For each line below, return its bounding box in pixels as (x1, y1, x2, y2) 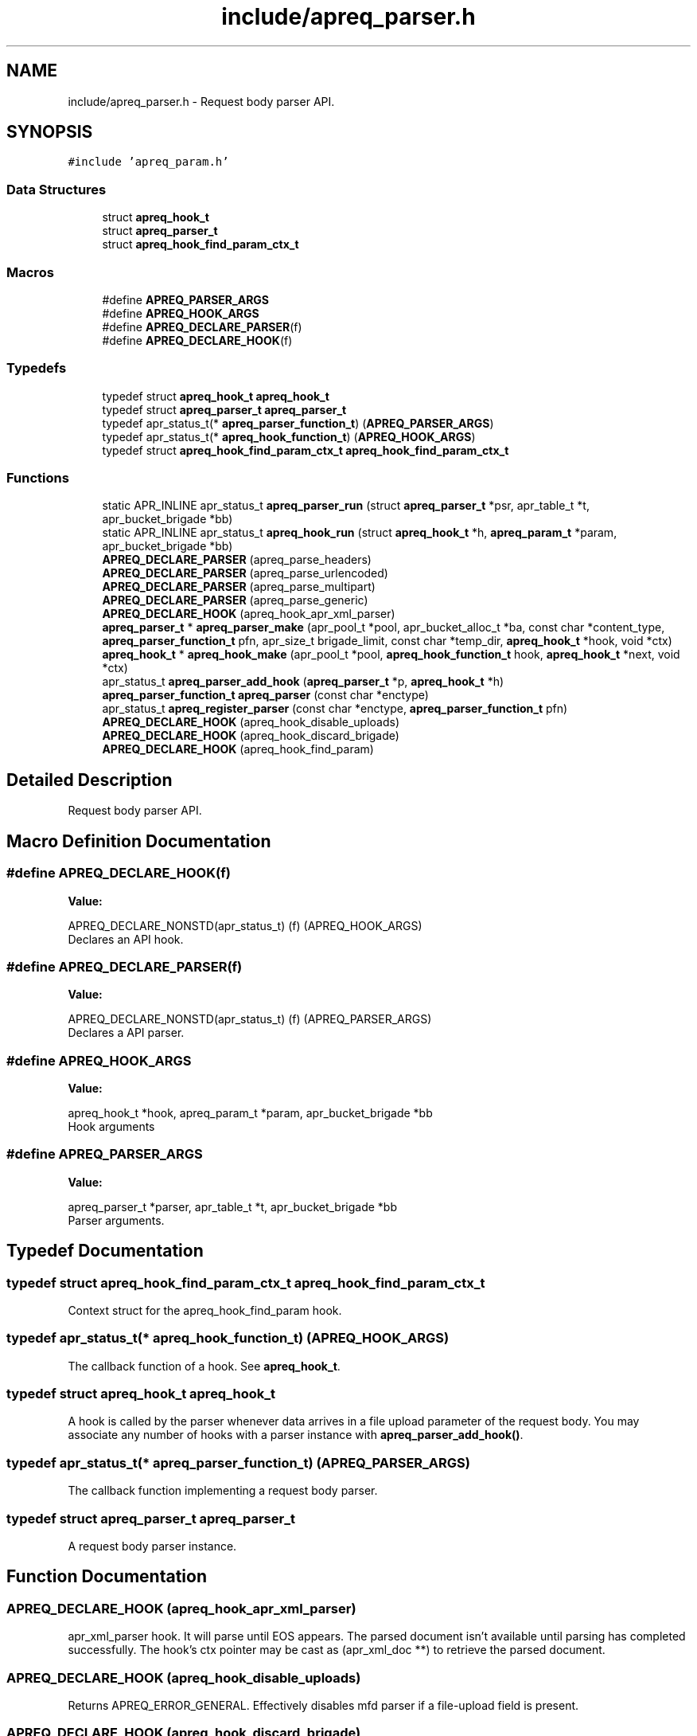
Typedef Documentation (6, 1241, 204, 1261)
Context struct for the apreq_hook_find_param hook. (68, 1303, 342, 1317)
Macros (6, 264, 54, 280)
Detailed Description (6, 769, 173, 790)
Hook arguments (68, 1120, 155, 1133)
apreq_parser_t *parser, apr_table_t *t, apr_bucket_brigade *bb (68, 1199, 398, 1214)
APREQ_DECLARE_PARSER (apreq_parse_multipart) (102, 580, 376, 594)
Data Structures (6, 181, 107, 197)
